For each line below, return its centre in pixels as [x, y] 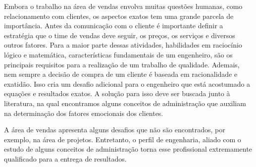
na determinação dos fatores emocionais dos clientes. [84, 113]
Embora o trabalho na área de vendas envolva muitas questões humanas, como [123, 6]
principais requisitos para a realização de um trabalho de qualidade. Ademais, [122, 64]
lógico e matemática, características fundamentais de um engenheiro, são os [118, 54]
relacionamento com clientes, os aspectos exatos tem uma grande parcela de [119, 16]
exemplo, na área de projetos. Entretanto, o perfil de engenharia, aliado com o [123, 139]
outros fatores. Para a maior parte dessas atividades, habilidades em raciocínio [123, 45]
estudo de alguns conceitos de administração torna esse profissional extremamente [128, 149]
